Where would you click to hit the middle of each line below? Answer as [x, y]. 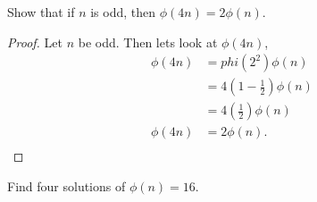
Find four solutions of [67, 185]
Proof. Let [35, 42]
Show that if [41, 12]
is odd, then [123, 12]
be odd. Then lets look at [148, 42]
